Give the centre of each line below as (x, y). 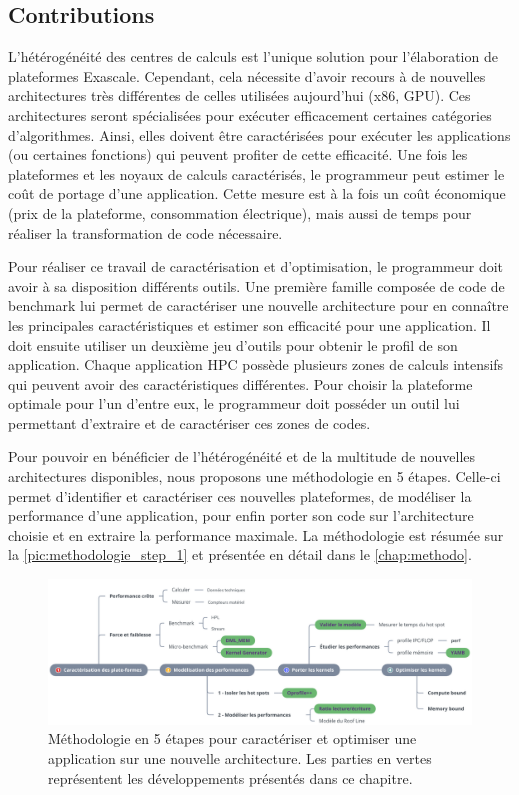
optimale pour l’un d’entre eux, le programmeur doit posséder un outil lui (234, 403)
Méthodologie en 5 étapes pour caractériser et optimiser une (232, 738)
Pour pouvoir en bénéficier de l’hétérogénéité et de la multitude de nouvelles (242, 456)
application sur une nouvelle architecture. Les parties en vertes (240, 757)
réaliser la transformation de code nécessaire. (145, 232)
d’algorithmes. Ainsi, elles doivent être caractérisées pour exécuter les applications (259, 134)
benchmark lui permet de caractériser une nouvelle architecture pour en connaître (258, 305)
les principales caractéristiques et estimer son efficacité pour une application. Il (249, 324)
